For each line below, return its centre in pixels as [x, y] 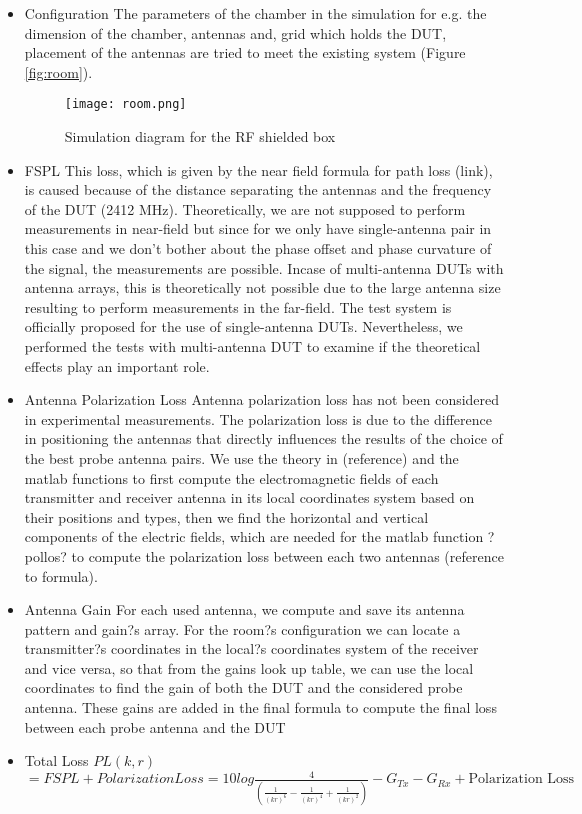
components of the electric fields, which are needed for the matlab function [254, 536]
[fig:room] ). [58, 71]
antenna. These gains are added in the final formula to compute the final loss [260, 707]
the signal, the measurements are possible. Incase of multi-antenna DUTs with [264, 267]
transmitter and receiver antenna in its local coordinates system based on [249, 497]
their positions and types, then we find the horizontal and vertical [226, 516]
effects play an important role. [117, 365]
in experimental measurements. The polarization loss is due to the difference [258, 418]
